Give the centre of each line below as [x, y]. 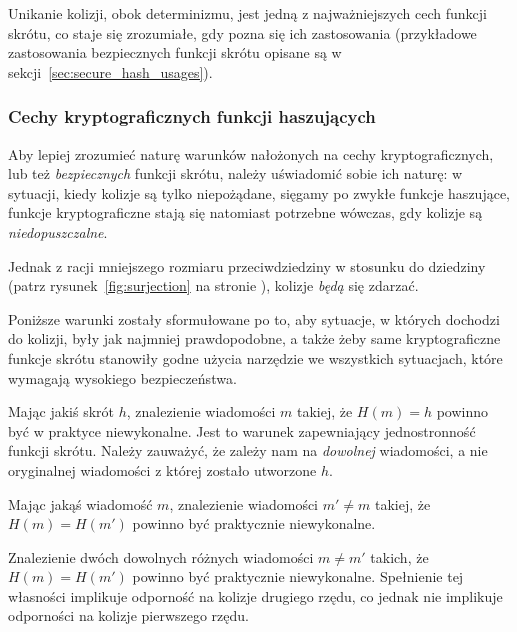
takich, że [399, 556]
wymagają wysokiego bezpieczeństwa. [122, 377]
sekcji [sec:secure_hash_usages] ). [110, 71]
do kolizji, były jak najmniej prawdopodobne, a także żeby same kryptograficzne [254, 338]
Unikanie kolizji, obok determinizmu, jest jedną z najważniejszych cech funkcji [247, 13]
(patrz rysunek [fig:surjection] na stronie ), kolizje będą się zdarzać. [213, 285]
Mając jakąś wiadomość [80, 503]
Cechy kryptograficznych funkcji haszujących [192, 116]
